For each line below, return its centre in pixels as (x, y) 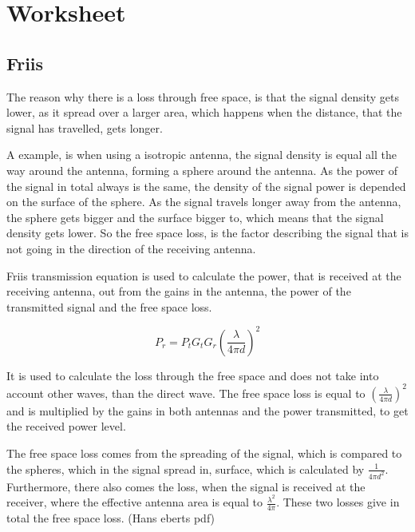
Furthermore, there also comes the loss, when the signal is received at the (186, 486)
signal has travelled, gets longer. (85, 127)
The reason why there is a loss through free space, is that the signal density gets (203, 96)
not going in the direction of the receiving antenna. (131, 248)
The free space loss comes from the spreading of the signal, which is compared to (204, 453)
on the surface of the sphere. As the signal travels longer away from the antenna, (204, 202)
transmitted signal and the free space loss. (109, 306)
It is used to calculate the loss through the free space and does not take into (193, 375)
